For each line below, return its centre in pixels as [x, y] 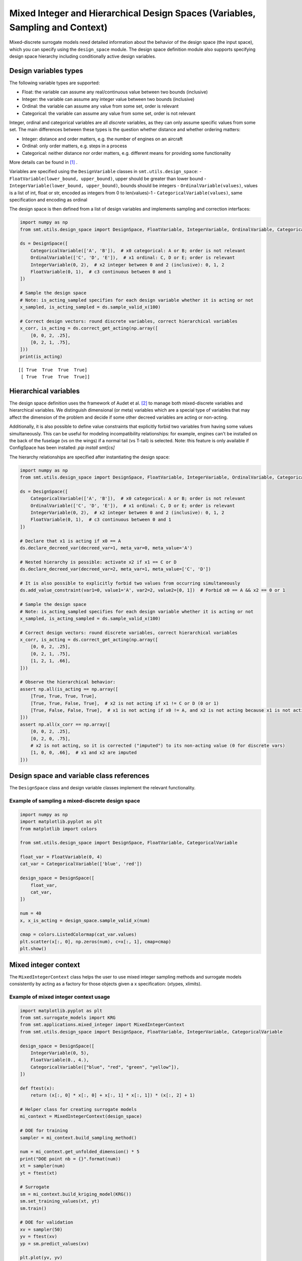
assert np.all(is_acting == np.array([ [69, 689]
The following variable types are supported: [55, 83]
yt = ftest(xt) [39, 1173]
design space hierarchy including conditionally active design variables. [83, 56]
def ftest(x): [37, 1088]
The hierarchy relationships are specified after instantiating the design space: [90, 457]
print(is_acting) [41, 356]
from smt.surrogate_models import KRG [68, 1018]
